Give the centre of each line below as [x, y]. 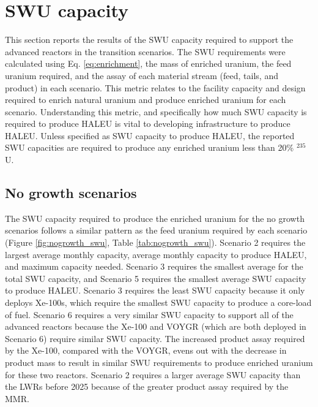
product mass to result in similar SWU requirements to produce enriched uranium [159, 362]
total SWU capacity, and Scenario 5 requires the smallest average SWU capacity [156, 278]
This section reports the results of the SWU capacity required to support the [149, 40]
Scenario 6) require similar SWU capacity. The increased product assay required [155, 338]
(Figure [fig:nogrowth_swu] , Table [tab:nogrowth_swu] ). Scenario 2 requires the [155, 242]
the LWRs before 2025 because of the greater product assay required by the [147, 386]
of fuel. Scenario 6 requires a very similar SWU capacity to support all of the [149, 314]
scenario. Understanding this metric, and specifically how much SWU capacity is [156, 111]
